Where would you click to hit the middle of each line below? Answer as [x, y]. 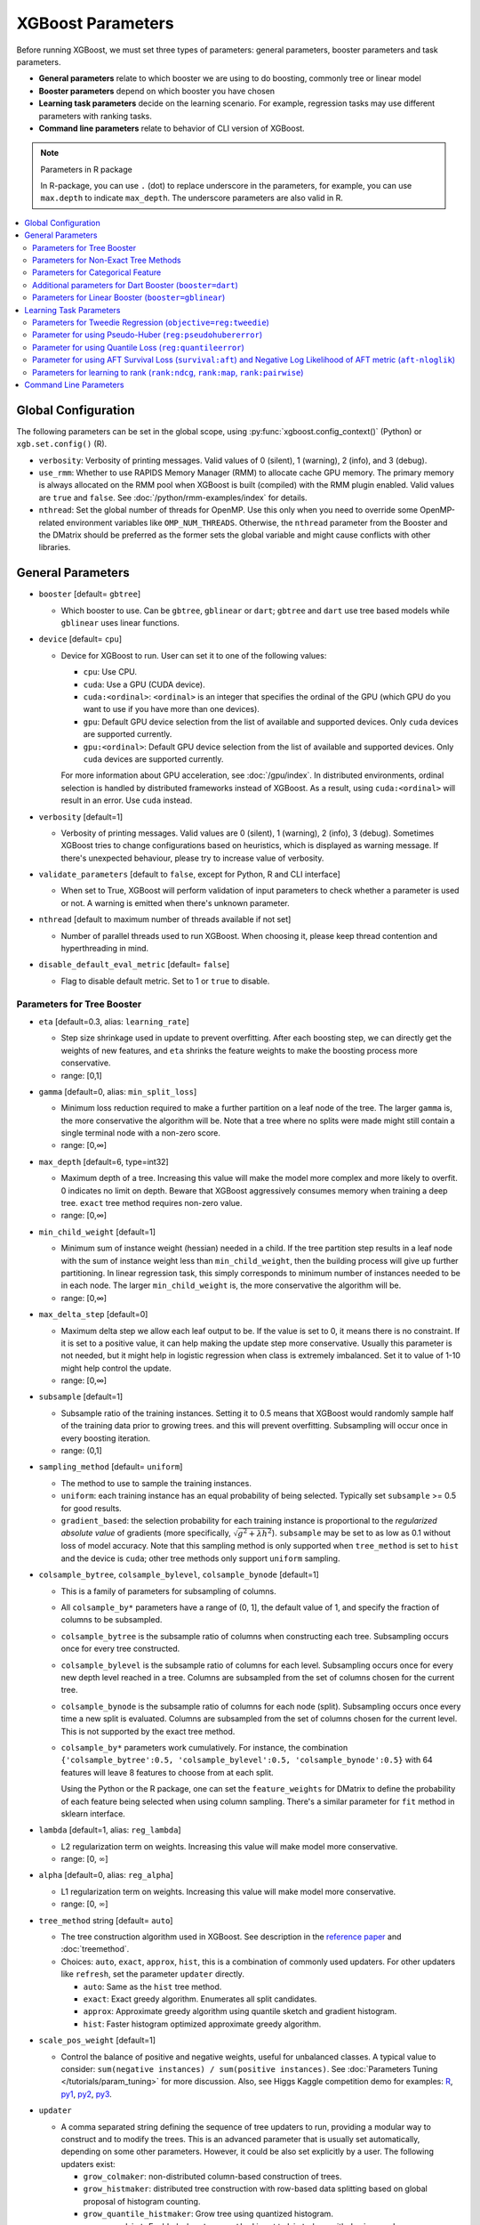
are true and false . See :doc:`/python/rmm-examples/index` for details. [173, 498]
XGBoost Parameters [95, 23]
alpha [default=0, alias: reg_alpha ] [106, 1875]
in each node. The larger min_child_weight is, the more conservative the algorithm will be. [231, 1285]
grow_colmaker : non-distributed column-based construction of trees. [212, 2177]
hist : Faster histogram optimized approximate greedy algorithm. [202, 2024]
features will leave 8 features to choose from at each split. [168, 1772]
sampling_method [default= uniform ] [111, 1467]
